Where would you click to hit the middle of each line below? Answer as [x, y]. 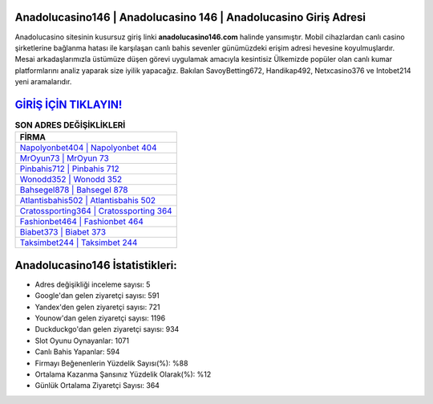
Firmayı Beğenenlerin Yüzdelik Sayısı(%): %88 [111, 363]
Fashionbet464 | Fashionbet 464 [81, 222]
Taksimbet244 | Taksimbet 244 [79, 243]
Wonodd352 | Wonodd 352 [71, 179]
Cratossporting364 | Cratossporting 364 [96, 211]
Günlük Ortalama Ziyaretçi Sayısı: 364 [97, 386]
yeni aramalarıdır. [43, 82]
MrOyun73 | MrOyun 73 [65, 158]
